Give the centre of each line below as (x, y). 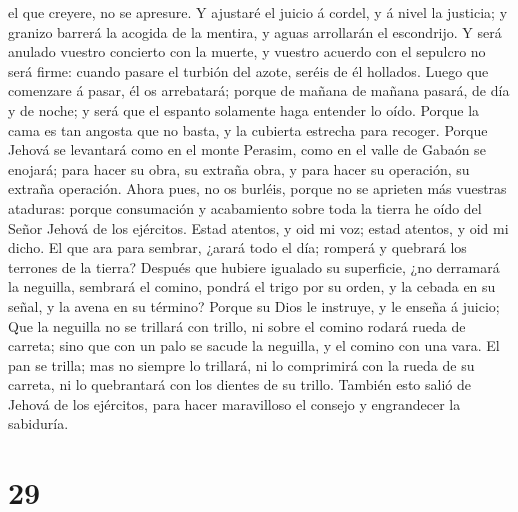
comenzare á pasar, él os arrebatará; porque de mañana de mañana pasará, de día (259, 90)
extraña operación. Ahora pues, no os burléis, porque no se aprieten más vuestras (257, 188)
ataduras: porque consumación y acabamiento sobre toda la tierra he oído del (245, 207)
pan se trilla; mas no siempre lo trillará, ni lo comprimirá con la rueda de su (241, 364)
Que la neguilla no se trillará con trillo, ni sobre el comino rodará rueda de (237, 325)
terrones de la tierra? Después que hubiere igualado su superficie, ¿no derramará (254, 266)
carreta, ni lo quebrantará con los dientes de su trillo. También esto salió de (239, 384)
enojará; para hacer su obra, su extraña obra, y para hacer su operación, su (239, 168)
